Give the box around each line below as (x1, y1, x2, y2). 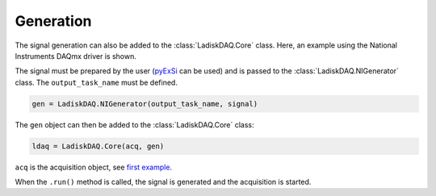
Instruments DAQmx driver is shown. (15, 51, 136, 60)
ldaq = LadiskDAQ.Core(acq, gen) (31, 141, 165, 151)
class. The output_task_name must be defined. (15, 77, 178, 87)
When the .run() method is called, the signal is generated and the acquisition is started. (15, 177, 312, 187)
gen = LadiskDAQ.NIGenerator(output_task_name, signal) (31, 99, 258, 108)
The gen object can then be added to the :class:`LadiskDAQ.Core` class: (15, 119, 254, 129)
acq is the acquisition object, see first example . (15, 162, 173, 172)
